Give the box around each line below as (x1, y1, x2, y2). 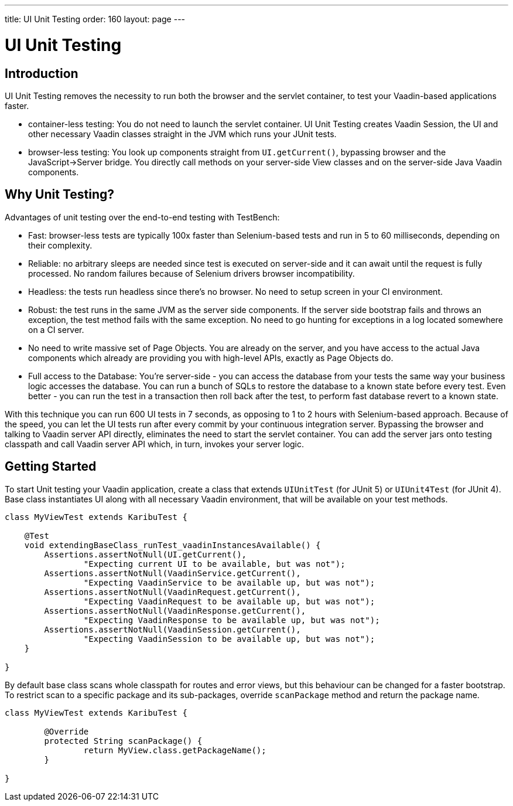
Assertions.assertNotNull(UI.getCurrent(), (44, 549, 247, 559)
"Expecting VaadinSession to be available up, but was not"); (83, 634, 375, 644)
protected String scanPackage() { (44, 736, 203, 746)
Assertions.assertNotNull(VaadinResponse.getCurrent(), (44, 606, 306, 615)
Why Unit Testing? (5, 187, 115, 202)
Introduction (5, 66, 78, 81)
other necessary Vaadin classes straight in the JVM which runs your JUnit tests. (28, 128, 337, 139)
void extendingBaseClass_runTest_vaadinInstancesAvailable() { (24, 540, 321, 550)
